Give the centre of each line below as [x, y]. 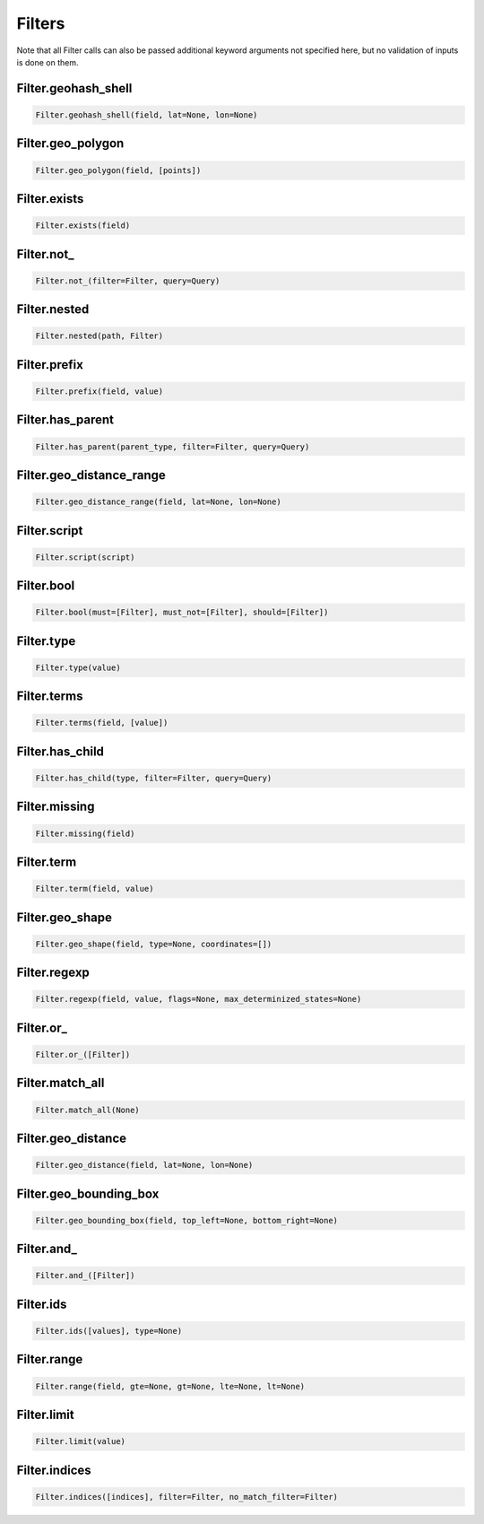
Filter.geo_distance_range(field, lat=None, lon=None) [158, 502]
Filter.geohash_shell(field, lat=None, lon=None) [147, 115]
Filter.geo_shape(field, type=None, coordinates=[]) [154, 944]
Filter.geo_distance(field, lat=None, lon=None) [144, 1165]
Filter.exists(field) [83, 226]
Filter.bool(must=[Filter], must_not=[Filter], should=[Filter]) [182, 613]
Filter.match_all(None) [88, 1110]
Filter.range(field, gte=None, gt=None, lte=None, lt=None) [170, 1386]
